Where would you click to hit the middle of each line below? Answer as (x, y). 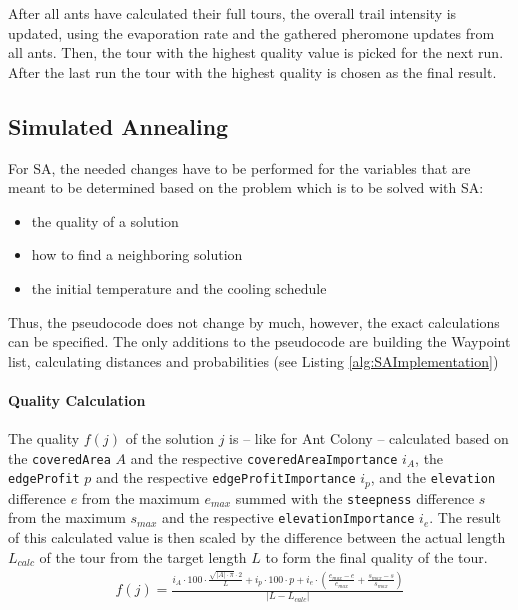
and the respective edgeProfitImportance (225, 477)
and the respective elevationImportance (288, 517)
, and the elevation (433, 477)
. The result (465, 517)
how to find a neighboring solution (137, 254)
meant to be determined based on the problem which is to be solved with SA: (246, 187)
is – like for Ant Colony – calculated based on (369, 438)
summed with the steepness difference (355, 497)
